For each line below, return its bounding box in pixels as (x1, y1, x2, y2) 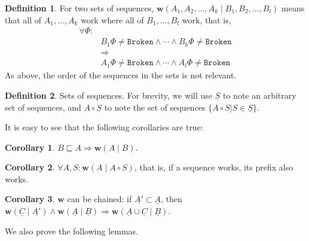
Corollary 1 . (5, 141, 55, 153)
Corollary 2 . (5, 161, 55, 173)
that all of (5, 13, 42, 26)
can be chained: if (67, 193, 132, 205)
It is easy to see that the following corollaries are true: (5, 121, 203, 133)
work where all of (81, 13, 144, 26)
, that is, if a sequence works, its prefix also (134, 161, 293, 173)
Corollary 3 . (5, 193, 55, 205)
